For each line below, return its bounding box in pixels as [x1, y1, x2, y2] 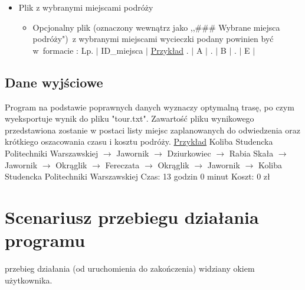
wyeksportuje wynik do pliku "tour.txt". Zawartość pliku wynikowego [5, 112, 254, 125]
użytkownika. [5, 273, 53, 286]
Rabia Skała [229, 146, 274, 159]
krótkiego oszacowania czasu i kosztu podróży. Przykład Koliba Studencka [5, 135, 273, 148]
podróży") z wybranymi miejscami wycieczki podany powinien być [32, 32, 274, 45]
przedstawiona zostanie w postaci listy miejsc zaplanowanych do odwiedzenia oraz [5, 123, 300, 136]
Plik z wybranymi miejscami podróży [18, 1, 153, 13]
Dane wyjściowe [5, 73, 103, 91]
